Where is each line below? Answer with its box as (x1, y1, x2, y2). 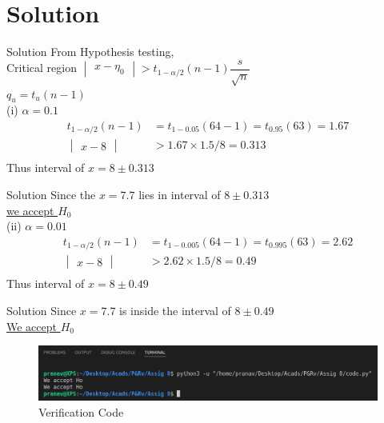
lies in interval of (138, 186, 221, 203)
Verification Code (38, 403, 124, 420)
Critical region (6, 59, 77, 76)
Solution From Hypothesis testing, (6, 43, 174, 60)
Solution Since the (6, 186, 96, 203)
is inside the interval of (119, 302, 231, 318)
